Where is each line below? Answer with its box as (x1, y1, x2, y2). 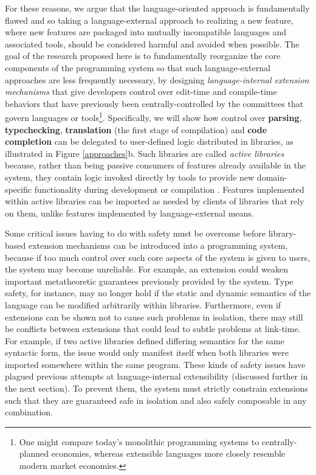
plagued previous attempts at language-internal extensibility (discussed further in (5, 370, 308, 383)
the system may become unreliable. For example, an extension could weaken (5, 263, 288, 276)
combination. (5, 406, 53, 418)
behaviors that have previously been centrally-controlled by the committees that (5, 97, 304, 109)
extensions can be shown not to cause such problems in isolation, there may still (5, 310, 303, 323)
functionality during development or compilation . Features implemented (34, 182, 304, 195)
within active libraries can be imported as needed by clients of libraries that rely (5, 195, 304, 207)
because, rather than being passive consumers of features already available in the (5, 159, 306, 172)
